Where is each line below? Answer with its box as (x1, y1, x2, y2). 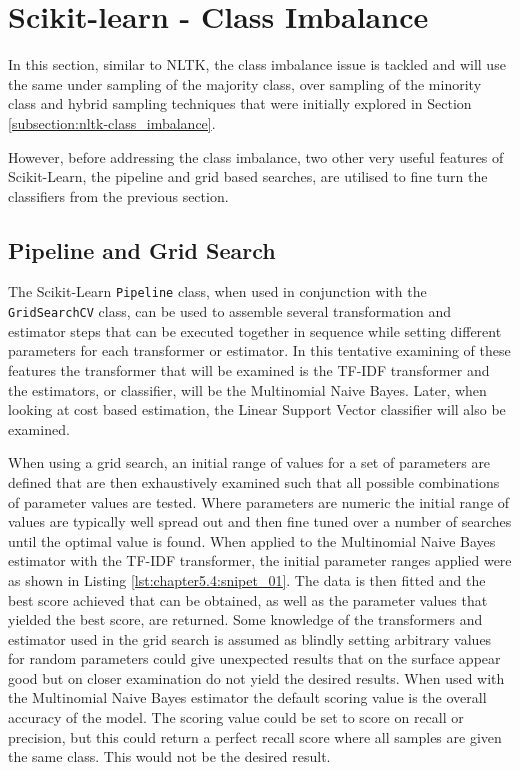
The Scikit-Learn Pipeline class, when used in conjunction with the (8, 281, 427, 302)
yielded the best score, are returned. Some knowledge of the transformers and (8, 609, 483, 630)
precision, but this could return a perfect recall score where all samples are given (8, 726, 502, 747)
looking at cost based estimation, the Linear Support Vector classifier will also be (8, 399, 506, 420)
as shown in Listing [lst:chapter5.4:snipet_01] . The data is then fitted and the (8, 569, 486, 590)
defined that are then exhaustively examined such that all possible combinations (8, 471, 500, 492)
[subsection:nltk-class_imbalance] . (8, 112, 216, 133)
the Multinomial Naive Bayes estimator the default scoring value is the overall (8, 687, 487, 708)
